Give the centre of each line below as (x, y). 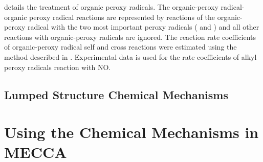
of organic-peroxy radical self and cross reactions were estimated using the (120, 47)
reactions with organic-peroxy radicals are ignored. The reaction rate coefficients (130, 37)
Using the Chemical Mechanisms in (131, 132)
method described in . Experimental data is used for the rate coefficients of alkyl (130, 56)
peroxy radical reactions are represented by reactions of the (122, 17)
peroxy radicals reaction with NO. (58, 67)
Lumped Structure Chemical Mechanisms (116, 94)
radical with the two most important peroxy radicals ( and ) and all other (143, 27)
